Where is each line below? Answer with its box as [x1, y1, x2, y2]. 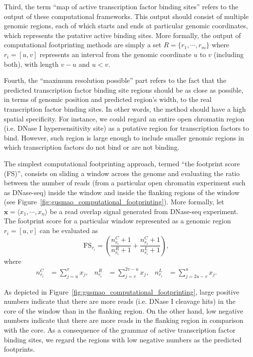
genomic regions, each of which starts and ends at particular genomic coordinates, [4, 20, 248, 31]
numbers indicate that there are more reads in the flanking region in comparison [4, 315, 244, 325]
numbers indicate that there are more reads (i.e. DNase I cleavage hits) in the [4, 296, 235, 306]
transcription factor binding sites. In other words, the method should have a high [4, 103, 246, 114]
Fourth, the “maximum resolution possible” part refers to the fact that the [4, 75, 226, 85]
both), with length [4, 59, 59, 69]
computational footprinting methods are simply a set [4, 40, 162, 50]
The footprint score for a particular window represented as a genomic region [4, 216, 231, 226]
